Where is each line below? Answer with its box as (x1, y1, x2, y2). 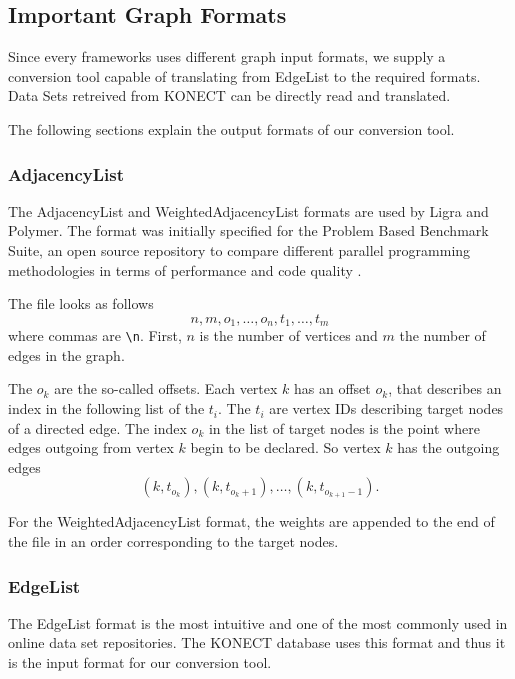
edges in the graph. (8, 344, 125, 365)
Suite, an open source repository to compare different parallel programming (8, 239, 471, 260)
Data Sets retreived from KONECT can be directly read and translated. (8, 85, 451, 106)
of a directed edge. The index (8, 417, 187, 438)
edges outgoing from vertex (8, 437, 174, 458)
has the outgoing (397, 437, 500, 458)
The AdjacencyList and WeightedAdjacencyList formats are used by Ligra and (8, 200, 489, 221)
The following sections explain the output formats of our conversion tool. (8, 118, 455, 139)
